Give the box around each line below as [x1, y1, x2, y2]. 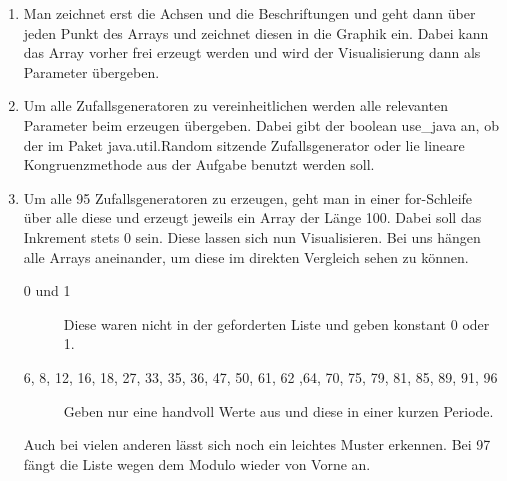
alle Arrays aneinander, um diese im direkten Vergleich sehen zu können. [23, 246, 469, 267]
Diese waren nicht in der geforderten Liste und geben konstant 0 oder [63, 313, 490, 334]
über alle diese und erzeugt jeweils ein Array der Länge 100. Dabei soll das [23, 207, 482, 228]
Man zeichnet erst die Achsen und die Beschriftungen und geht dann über [23, 3, 476, 23]
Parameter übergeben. [23, 61, 160, 82]
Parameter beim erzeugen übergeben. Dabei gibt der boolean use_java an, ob [23, 114, 499, 135]
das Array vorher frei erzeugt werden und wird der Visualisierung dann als [23, 42, 481, 63]
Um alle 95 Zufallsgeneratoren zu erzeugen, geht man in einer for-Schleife [23, 187, 473, 208]
